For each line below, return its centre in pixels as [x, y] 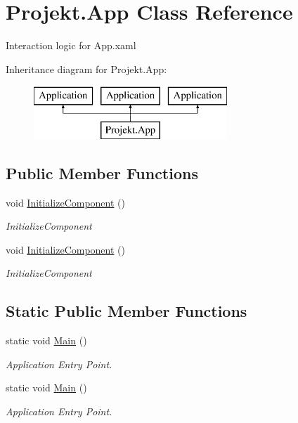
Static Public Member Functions [127, 311]
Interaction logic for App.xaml [71, 45]
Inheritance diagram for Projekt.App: [86, 69]
